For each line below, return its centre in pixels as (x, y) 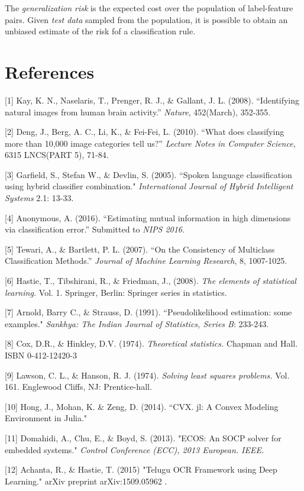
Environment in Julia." (46, 418)
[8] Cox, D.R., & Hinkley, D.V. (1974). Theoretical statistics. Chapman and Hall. (151, 343)
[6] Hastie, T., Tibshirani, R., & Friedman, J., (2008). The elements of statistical (151, 281)
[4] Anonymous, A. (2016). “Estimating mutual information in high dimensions (148, 217)
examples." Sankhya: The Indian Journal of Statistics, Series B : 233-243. (137, 323)
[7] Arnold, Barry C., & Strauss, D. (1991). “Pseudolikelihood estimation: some (148, 312)
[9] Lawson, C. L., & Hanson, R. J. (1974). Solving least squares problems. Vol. (147, 375)
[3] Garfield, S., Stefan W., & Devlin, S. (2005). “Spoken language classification (148, 174)
